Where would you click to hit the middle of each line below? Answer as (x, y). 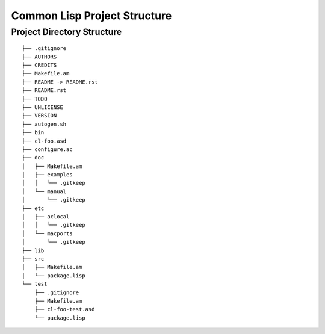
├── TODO (35, 99)
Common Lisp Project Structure (91, 16)
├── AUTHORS (39, 57)
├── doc (33, 158)
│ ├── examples (47, 175)
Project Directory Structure (67, 32)
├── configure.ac (47, 149)
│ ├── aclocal (46, 217)
